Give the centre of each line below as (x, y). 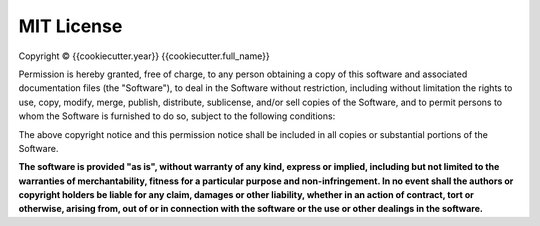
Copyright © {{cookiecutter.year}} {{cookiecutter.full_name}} (144, 56)
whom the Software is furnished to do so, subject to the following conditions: (177, 116)
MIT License (70, 26)
